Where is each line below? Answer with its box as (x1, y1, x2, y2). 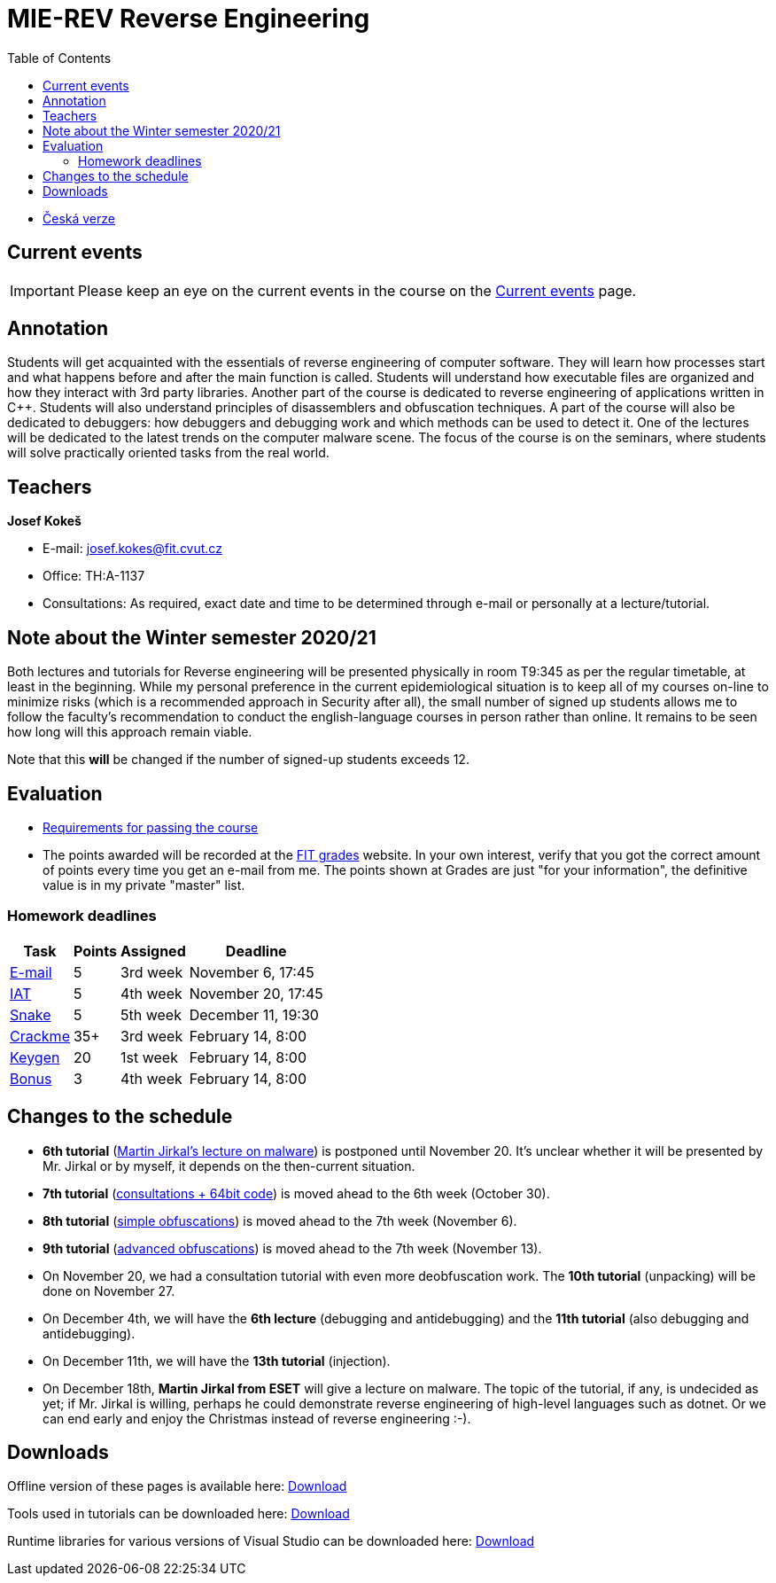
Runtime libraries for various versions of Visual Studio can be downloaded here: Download (7, 1533, 535, 1549)
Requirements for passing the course (43, 819, 259, 835)
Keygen (10, 1048, 60, 1066)
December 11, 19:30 (189, 1005, 319, 1024)
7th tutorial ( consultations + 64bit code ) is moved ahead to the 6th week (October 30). (43, 1185, 550, 1201)
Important (10, 281, 74, 300)
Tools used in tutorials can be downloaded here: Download (7, 1506, 350, 1522)
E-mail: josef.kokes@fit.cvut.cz (43, 541, 222, 557)
